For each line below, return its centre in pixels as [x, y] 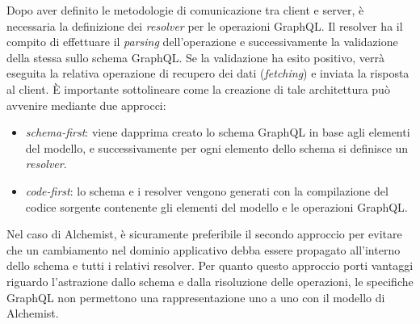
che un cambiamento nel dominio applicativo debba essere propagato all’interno [204, 249]
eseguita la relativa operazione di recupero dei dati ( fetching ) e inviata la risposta [208, 73]
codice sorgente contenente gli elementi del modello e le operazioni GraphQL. [216, 206]
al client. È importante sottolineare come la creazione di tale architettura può [198, 88]
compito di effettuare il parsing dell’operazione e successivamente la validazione [202, 42]
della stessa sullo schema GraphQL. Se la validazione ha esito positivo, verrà [195, 57]
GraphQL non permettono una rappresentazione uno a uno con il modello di [196, 297]
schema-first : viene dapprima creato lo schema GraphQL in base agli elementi [218, 132]
